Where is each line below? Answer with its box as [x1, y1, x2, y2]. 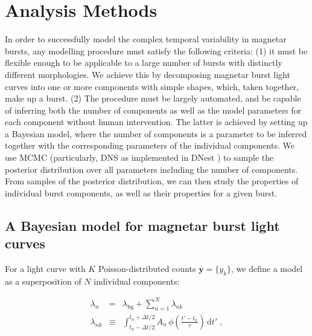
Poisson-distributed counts [98, 262, 196, 275]
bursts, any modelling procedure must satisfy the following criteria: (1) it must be [5, 44, 308, 57]
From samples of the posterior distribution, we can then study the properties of [5, 175, 299, 187]
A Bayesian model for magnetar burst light [5, 216, 280, 234]
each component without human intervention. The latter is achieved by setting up [5, 115, 308, 128]
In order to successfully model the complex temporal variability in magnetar [5, 33, 287, 45]
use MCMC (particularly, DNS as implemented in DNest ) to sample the [5, 151, 274, 164]
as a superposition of [5, 274, 81, 287]
